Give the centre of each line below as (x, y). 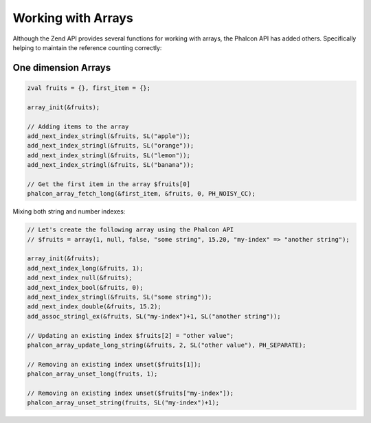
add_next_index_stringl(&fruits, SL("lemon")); (109, 155)
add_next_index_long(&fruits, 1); (85, 268)
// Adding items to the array (78, 126)
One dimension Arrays (62, 68)
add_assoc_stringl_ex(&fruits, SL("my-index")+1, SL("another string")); (154, 316)
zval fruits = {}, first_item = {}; (89, 88)
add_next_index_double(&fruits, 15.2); (94, 307)
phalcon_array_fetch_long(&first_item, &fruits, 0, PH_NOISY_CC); (141, 194)
